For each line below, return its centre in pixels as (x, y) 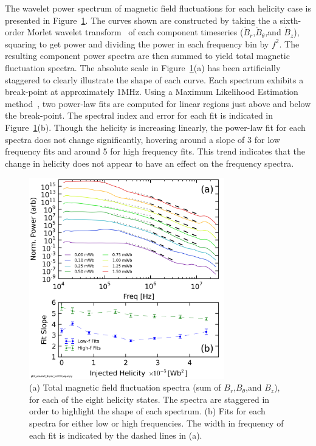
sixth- (290, 20)
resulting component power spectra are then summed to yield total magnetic (147, 56)
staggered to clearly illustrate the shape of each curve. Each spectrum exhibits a (154, 79)
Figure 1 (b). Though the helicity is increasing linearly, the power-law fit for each (155, 127)
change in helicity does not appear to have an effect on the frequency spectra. (149, 163)
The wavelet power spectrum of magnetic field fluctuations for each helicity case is (158, 8)
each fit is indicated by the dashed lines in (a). (116, 435)
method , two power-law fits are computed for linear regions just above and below (158, 103)
